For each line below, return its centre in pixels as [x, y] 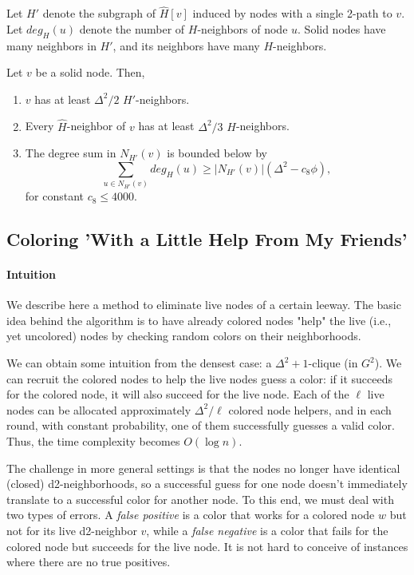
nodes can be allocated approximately [99, 409]
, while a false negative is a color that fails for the [267, 531]
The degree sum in [71, 153]
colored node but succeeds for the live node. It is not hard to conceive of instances [207, 546]
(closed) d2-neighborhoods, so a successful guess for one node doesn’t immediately [207, 484]
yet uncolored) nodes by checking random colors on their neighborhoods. [184, 336]
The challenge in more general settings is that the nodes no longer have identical [203, 468]
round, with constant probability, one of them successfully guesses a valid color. [201, 425]
